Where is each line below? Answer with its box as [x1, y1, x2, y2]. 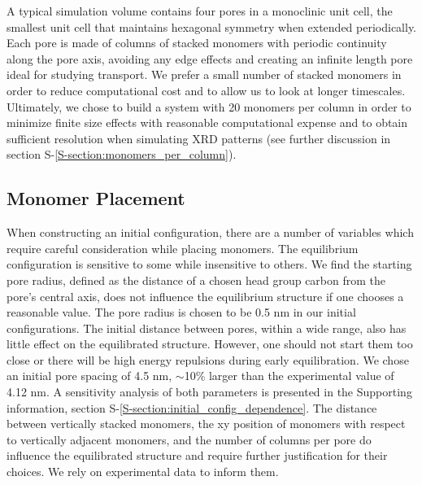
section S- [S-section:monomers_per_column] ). [7, 146, 237, 163]
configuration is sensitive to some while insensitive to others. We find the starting [7, 256, 412, 273]
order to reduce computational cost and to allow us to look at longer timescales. [7, 81, 406, 98]
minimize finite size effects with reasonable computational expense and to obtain [7, 114, 408, 131]
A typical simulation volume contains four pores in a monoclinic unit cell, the [7, 2, 393, 19]
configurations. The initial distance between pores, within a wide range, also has [7, 319, 407, 336]
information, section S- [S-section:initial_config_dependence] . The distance [7, 399, 377, 416]
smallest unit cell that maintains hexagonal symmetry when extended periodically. [7, 18, 417, 35]
